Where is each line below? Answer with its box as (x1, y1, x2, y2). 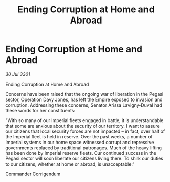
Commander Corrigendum (5, 171, 61, 177)
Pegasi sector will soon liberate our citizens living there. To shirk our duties (5, 155, 164, 161)
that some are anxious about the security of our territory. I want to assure (5, 123, 160, 129)
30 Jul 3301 (5, 71, 30, 77)
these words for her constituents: (5, 107, 76, 113)
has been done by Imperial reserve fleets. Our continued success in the (5, 150, 156, 156)
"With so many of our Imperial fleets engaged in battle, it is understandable (5, 117, 164, 124)
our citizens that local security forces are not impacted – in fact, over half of (5, 128, 165, 134)
